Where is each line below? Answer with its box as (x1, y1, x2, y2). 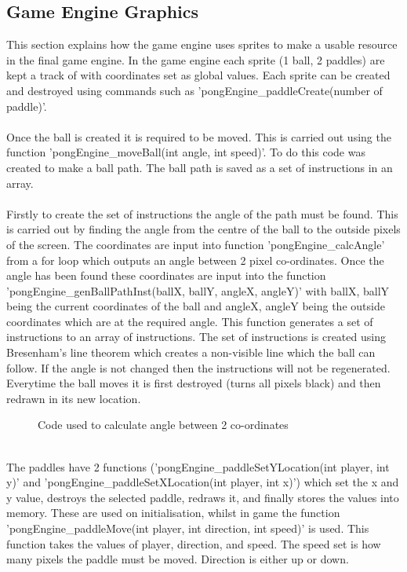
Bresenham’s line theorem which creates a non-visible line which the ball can (6, 344, 376, 361)
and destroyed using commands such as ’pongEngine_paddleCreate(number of (6, 82, 383, 98)
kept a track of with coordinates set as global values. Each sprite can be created (6, 67, 391, 83)
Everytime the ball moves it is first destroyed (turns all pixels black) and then (6, 375, 381, 391)
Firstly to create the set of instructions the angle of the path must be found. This (6, 205, 398, 222)
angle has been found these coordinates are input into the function (6, 267, 326, 284)
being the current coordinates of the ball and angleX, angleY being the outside (6, 298, 385, 314)
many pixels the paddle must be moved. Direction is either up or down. (6, 551, 349, 567)
